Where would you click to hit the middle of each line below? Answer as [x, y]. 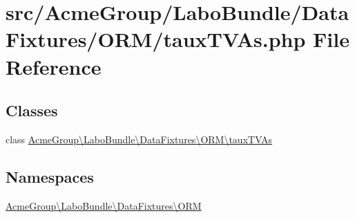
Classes [32, 110]
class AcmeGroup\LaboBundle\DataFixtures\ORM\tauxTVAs [139, 139]
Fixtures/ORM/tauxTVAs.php [156, 39]
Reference [54, 66]
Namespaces [50, 176]
